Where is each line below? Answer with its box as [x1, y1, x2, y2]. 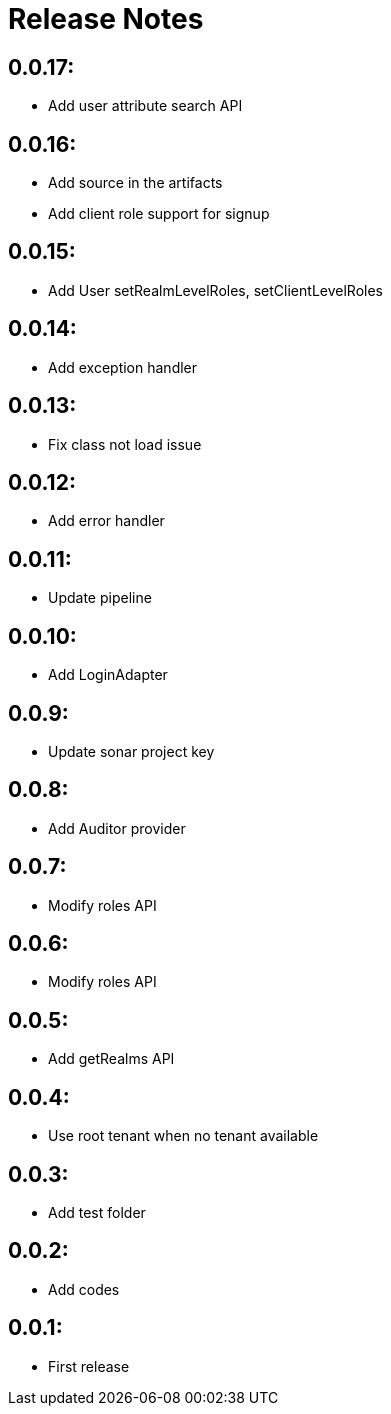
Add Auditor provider [48, 819, 186, 837]
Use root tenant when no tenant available [48, 1127, 319, 1145]
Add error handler [48, 512, 165, 530]
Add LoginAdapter [48, 666, 168, 684]
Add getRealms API [48, 1050, 175, 1068]
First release [48, 1357, 130, 1375]
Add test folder [48, 1203, 146, 1221]
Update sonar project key [48, 742, 215, 760]
